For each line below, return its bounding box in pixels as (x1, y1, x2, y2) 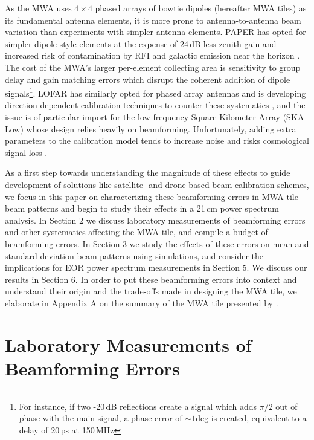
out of (275, 400, 298, 412)
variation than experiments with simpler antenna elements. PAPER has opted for (5, 25, 306, 38)
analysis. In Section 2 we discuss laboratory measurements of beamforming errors (5, 213, 306, 226)
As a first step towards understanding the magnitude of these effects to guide (5, 166, 290, 179)
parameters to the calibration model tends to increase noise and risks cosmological (5, 134, 309, 147)
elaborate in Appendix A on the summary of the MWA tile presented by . (5, 296, 278, 309)
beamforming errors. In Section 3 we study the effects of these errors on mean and (5, 237, 309, 250)
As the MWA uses (5, 2, 72, 14)
